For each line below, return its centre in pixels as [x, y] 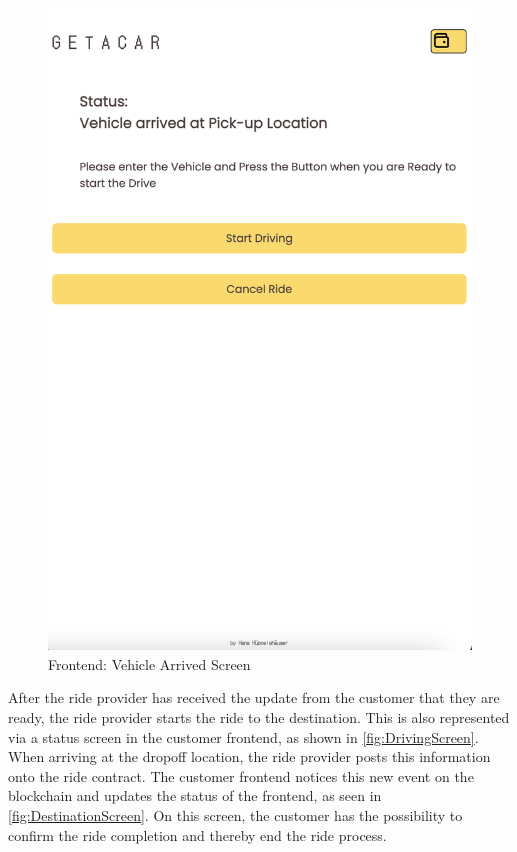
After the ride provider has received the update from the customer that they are [254, 697]
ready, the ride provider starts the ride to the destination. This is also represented [259, 717]
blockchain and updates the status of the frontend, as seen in [195, 795]
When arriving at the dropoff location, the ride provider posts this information [249, 756]
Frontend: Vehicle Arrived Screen [149, 663]
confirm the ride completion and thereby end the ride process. [197, 834]
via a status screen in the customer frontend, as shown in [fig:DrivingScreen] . [243, 736]
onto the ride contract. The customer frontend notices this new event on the [241, 775]
